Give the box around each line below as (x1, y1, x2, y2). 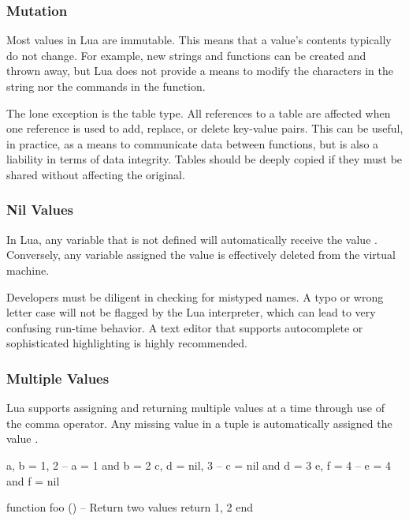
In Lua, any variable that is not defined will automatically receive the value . (6, 231, 377, 247)
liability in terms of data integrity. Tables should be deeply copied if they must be (6, 151, 403, 167)
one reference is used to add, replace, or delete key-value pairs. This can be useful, (6, 120, 403, 137)
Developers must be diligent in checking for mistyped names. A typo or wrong (6, 288, 384, 305)
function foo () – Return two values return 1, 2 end (6, 499, 254, 515)
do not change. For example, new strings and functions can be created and (6, 47, 366, 63)
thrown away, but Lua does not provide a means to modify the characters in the (6, 62, 393, 79)
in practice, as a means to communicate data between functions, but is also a (6, 135, 379, 152)
